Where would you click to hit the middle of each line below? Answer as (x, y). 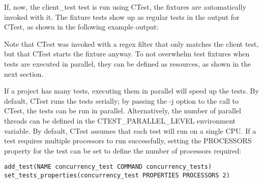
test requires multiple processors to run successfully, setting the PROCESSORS (128, 141)
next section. (24, 73)
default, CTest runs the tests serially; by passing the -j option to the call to (122, 100)
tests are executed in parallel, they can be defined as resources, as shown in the (128, 63)
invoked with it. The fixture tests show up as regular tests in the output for (122, 17)
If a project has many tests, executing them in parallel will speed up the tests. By (131, 91)
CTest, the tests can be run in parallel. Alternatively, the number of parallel (123, 111)
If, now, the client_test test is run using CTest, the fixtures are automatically (125, 7)
